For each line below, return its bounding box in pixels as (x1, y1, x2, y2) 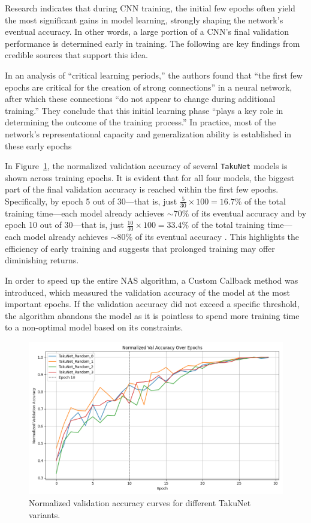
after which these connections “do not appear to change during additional (5, 92, 276, 105)
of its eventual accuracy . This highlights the (135, 230, 300, 243)
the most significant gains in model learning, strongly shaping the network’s (5, 13, 283, 26)
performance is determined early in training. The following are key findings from (5, 37, 300, 49)
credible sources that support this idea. (5, 49, 148, 61)
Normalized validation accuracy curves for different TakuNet (29, 496, 251, 509)
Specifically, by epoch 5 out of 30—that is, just (5, 194, 177, 207)
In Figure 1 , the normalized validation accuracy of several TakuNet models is (5, 160, 288, 172)
